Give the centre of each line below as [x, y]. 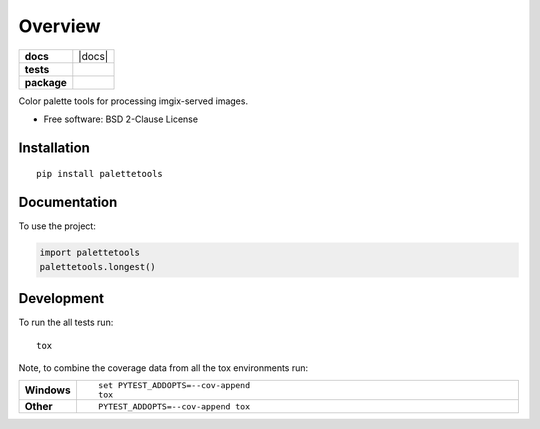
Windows [47, 390]
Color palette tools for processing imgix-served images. [133, 101]
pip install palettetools [100, 174]
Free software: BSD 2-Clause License [121, 119]
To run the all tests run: [66, 322]
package [45, 82]
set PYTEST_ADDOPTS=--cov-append [174, 385]
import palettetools [89, 253]
